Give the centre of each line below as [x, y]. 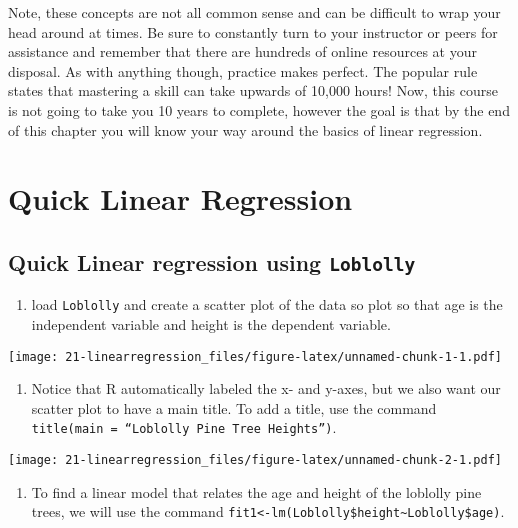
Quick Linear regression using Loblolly [212, 261]
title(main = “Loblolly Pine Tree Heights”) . [184, 427]
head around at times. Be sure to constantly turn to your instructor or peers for [253, 31]
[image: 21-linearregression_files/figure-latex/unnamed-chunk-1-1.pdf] [255, 356]
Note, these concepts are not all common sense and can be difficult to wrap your [254, 12]
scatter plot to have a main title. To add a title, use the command [234, 407]
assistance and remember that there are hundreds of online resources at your [242, 51]
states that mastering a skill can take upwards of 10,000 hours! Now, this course [253, 90]
